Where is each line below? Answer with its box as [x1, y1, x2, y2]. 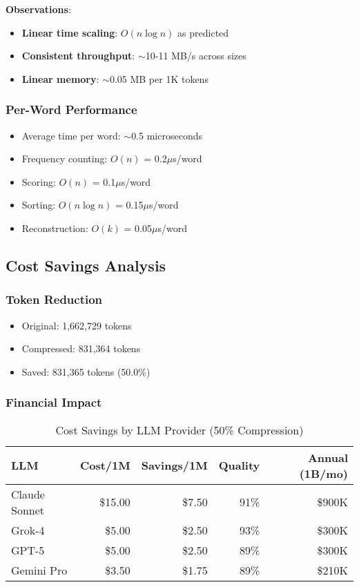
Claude [11, 485, 45, 502]
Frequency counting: [21, 151, 108, 166]
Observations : [6, 2, 71, 16]
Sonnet [11, 501, 45, 518]
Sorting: [21, 198, 56, 212]
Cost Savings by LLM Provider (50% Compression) [55, 421, 304, 438]
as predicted [177, 25, 229, 39]
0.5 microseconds [131, 128, 202, 142]
